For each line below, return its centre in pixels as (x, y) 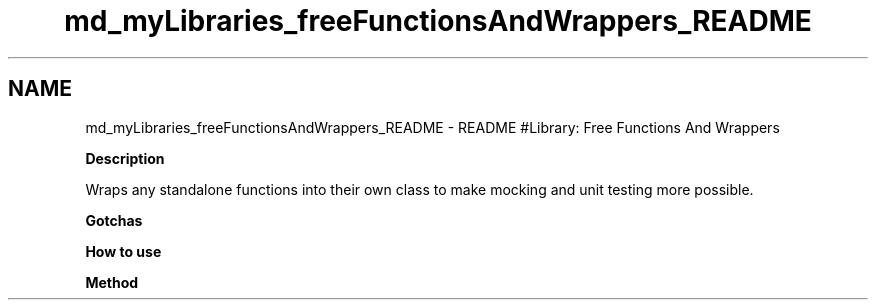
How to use (123, 251)
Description (125, 158)
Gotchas (114, 220)
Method (112, 282)
